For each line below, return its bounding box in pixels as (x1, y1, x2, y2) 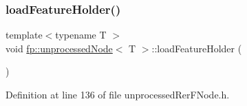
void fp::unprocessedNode (6, 41, 113, 55)
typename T (55, 28, 107, 42)
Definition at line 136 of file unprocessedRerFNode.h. (6, 87, 230, 101)
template (6, 28, 43, 42)
